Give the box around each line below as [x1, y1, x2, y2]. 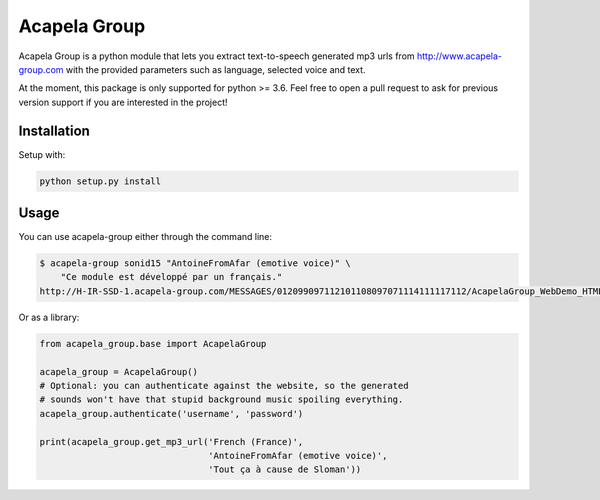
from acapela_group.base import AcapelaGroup [39, 338, 267, 349]
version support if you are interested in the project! [18, 96, 229, 108]
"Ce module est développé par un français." [60, 271, 283, 283]
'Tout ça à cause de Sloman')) [208, 464, 362, 475]
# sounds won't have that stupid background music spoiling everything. [39, 394, 404, 405]
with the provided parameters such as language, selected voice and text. [65, 63, 366, 75]
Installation [18, 122, 90, 139]
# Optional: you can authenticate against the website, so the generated [39, 380, 409, 392]
